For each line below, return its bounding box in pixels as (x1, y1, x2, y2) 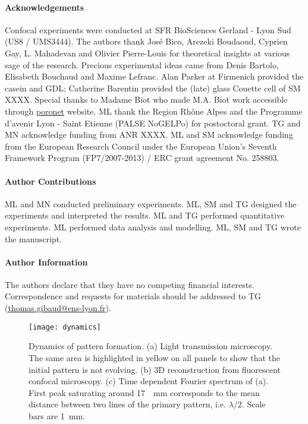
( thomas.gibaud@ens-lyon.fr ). (5, 302, 111, 314)
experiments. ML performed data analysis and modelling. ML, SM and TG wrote (5, 220, 301, 233)
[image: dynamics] (29, 322, 101, 331)
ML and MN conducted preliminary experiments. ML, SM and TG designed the (5, 197, 297, 210)
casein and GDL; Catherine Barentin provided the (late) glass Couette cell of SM (5, 81, 301, 94)
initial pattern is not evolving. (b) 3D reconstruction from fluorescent (29, 363, 281, 375)
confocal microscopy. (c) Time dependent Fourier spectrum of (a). (29, 375, 269, 387)
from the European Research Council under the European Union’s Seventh (5, 140, 277, 152)
